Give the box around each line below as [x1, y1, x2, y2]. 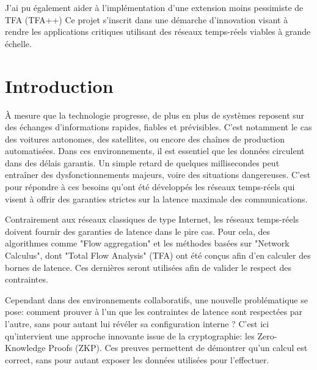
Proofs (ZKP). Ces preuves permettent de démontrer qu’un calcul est [48, 341, 308, 354]
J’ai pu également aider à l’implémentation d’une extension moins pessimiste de [5, 1, 304, 13]
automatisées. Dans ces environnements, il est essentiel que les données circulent [5, 144, 305, 157]
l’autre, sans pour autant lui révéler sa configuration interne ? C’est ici [5, 317, 269, 330]
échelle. [5, 37, 32, 50]
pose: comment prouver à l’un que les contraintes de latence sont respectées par [5, 305, 303, 318]
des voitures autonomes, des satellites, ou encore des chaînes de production [5, 132, 285, 145]
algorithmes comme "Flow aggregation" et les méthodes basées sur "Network [5, 237, 290, 250]
